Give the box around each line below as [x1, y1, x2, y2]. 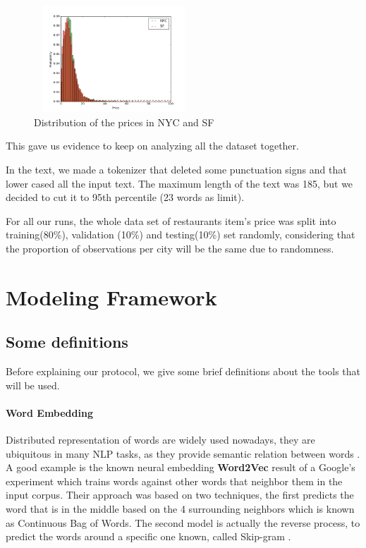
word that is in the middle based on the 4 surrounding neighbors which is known [6, 501, 355, 516]
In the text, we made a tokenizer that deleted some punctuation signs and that [6, 162, 347, 176]
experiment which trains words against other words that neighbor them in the [6, 473, 343, 488]
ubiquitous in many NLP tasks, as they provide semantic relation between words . [6, 446, 360, 461]
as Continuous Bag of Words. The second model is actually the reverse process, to [6, 515, 360, 530]
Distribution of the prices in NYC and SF [34, 114, 214, 129]
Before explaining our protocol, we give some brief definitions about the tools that [6, 364, 361, 379]
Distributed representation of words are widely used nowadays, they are [6, 432, 315, 447]
